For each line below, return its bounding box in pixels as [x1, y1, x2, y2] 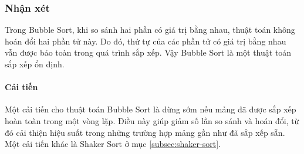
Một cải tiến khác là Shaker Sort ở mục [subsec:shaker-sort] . [5, 138, 221, 150]
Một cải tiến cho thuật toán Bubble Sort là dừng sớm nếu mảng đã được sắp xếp [5, 103, 296, 115]
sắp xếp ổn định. [5, 58, 65, 70]
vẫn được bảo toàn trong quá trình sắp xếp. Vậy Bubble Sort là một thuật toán [5, 46, 292, 59]
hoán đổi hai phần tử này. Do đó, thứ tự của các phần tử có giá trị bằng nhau [5, 35, 286, 47]
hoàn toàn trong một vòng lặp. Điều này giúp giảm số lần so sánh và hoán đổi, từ [5, 114, 299, 126]
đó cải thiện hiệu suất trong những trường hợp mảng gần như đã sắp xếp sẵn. [5, 126, 285, 138]
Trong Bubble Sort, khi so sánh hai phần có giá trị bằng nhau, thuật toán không [5, 23, 295, 36]
